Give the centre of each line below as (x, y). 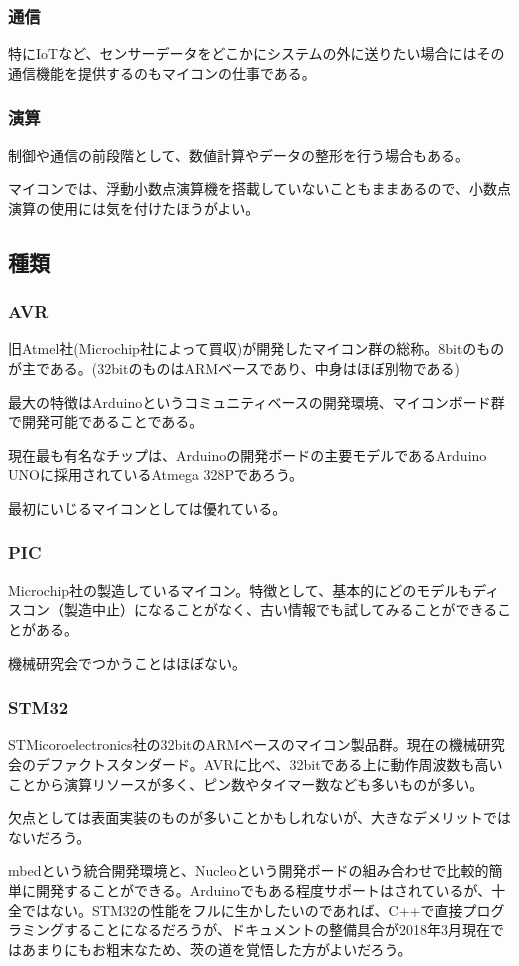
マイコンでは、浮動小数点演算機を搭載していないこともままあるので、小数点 (260, 188)
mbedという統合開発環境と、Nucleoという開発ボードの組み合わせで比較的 (248, 870)
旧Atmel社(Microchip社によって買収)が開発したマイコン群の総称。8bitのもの (256, 348)
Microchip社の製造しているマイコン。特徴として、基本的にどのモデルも (240, 589)
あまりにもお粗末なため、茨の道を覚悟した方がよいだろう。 (216, 948)
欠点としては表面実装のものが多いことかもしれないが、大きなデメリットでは (260, 817)
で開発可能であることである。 (106, 421)
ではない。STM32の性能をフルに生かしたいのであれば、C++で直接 (242, 909)
